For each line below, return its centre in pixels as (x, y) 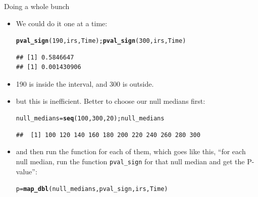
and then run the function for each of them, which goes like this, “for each (131, 151)
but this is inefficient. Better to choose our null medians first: (111, 101)
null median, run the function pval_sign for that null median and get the (130, 161)
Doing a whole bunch (37, 6)
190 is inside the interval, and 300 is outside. (85, 84)
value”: (27, 171)
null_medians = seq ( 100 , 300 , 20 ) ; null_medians (90, 119)
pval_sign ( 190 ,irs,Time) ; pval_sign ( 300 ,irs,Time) (101, 41)
